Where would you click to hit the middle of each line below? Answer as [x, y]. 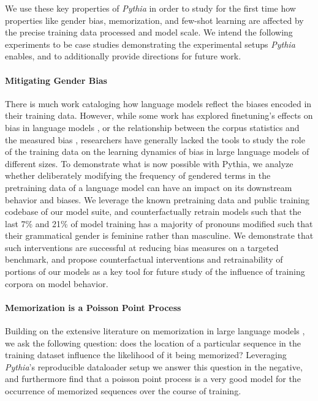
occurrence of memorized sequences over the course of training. [123, 391]
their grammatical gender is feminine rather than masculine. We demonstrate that [159, 235]
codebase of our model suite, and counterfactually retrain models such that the [153, 212]
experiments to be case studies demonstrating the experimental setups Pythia [150, 44]
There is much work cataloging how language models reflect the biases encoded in [158, 103]
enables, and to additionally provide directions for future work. [123, 56]
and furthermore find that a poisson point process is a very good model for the [153, 379]
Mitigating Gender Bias [56, 80]
